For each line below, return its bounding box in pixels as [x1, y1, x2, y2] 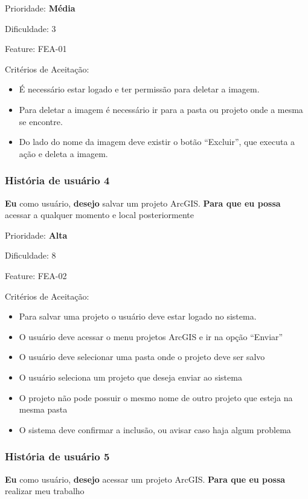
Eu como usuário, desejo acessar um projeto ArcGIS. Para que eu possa [5, 472, 286, 485]
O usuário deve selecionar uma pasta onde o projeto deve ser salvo [19, 350, 265, 363]
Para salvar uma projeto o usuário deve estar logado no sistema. [19, 310, 257, 323]
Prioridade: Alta [5, 228, 68, 241]
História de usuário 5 [5, 449, 110, 464]
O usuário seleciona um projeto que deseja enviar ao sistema [19, 370, 242, 383]
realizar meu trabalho [5, 485, 85, 497]
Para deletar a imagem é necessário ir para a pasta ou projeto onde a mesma [19, 103, 303, 115]
